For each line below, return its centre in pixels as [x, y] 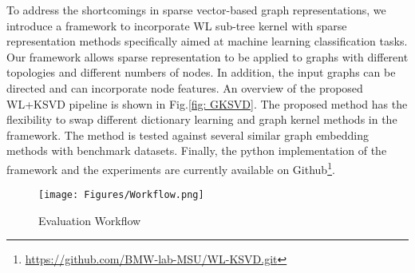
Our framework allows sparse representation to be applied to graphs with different [207, 56]
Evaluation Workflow [90, 220]
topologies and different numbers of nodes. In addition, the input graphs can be [201, 72]
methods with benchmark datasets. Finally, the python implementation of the [197, 150]
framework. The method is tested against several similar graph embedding [188, 135]
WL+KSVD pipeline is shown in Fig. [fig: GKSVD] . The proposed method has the [207, 103]
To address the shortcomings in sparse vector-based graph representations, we [196, 10]
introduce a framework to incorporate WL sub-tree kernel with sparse [177, 25]
